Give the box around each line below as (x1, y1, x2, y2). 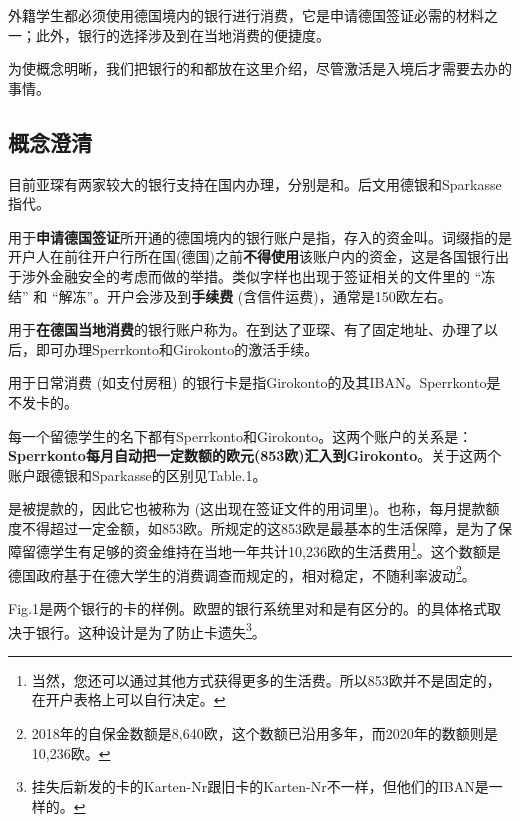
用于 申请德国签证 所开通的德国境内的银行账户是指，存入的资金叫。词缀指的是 (8, 226, 512, 247)
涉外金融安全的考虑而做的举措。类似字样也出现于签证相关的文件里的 (21, 265, 470, 286)
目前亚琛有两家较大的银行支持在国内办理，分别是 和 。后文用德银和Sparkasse (8, 173, 502, 194)
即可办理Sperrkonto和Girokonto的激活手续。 (35, 338, 319, 359)
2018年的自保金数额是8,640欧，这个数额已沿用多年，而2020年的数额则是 (31, 723, 498, 744)
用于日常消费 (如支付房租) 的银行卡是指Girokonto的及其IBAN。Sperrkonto (8, 372, 487, 393)
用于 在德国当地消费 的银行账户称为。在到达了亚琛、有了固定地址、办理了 (8, 319, 484, 340)
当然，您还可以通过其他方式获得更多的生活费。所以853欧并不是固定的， (31, 669, 501, 690)
